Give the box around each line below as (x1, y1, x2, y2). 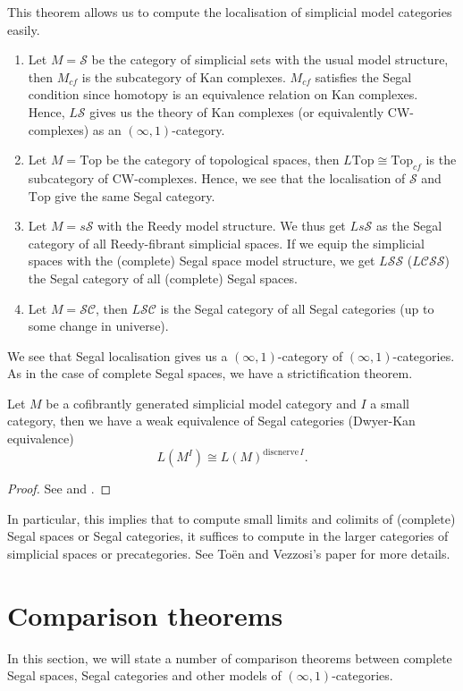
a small (370, 393, 409, 412)
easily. (7, 20, 40, 38)
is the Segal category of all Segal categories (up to (160, 299, 434, 317)
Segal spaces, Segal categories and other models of (7, 666, 282, 685)
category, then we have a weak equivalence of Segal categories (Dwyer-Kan (7, 411, 416, 430)
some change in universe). (28, 316, 169, 335)
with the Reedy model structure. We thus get (97, 216, 346, 235)
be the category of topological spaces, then (105, 150, 340, 169)
